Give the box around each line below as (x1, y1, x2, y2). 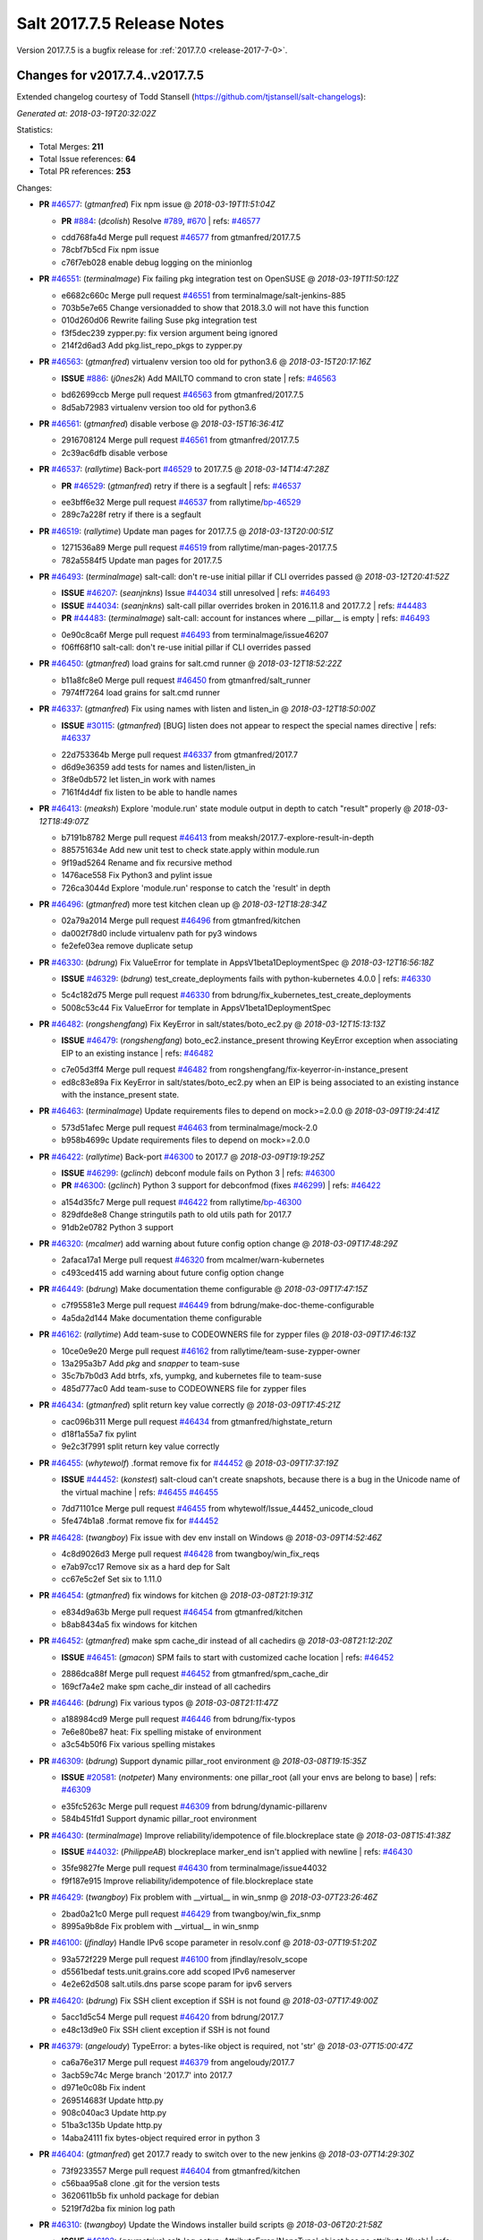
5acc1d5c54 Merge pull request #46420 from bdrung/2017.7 (61, 2012, 284, 2022)
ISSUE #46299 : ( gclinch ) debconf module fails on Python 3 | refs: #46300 (61, 1167, 335, 1178)
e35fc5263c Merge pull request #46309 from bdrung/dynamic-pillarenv (61, 1801, 327, 1812)
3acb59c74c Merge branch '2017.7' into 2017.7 (61, 2070, 233, 2081)
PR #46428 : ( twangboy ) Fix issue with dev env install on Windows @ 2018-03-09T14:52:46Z (38, 1532, 383, 1543)
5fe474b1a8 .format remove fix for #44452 (61, 1515, 219, 1527)
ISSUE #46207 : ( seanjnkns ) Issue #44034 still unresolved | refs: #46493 (61, 588, 331, 599)
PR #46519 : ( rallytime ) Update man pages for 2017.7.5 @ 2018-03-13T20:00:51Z (38, 525, 334, 537)
